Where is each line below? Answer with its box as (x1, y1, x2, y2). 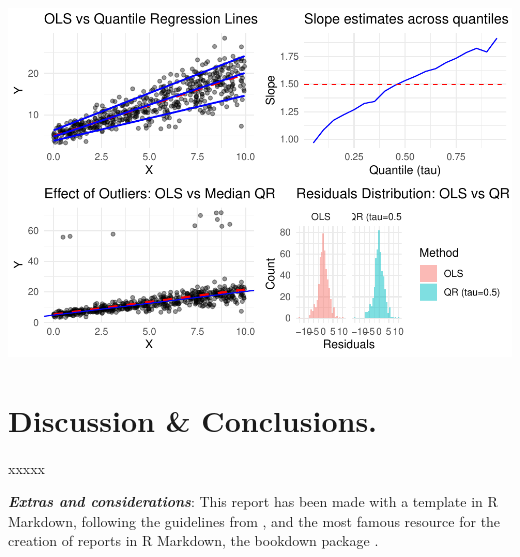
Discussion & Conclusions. (8, 399, 378, 440)
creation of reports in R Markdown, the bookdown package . (8, 530, 379, 551)
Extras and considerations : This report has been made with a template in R (8, 491, 498, 512)
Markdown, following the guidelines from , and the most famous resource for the (8, 510, 501, 531)
